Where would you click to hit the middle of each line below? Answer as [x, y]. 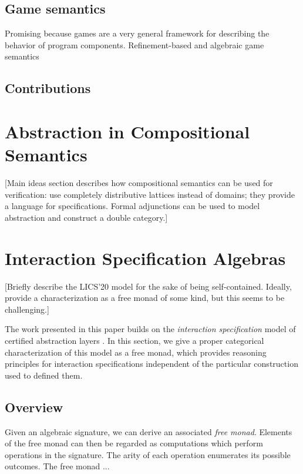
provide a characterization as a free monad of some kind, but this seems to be [145, 298]
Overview [34, 407]
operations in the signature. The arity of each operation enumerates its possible [148, 454]
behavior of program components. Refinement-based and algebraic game [134, 44]
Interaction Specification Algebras [145, 258]
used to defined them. [44, 375]
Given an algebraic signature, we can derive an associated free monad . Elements [149, 431]
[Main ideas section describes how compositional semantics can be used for [139, 183]
